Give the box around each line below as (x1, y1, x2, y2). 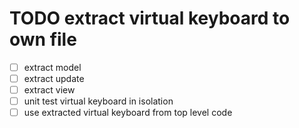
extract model (23, 61, 82, 73)
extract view (23, 84, 76, 96)
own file (9, 28, 77, 51)
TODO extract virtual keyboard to (9, 7, 291, 30)
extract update (23, 73, 85, 84)
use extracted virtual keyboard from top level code (23, 107, 233, 119)
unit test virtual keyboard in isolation (23, 95, 174, 107)
